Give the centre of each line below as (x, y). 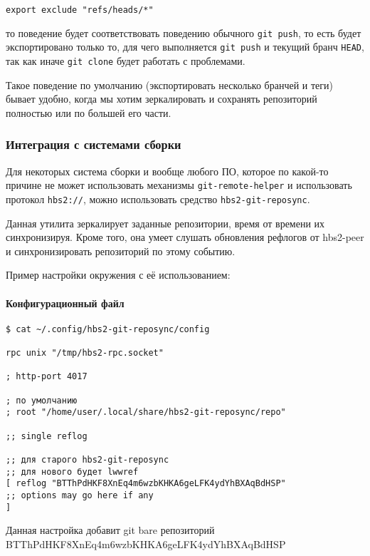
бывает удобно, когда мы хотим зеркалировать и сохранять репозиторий (162, 99)
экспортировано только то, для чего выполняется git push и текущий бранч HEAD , (185, 47)
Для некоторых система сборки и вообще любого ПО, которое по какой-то (167, 171)
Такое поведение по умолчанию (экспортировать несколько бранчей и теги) (169, 84)
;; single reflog (47, 436)
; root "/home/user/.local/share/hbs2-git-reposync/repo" (146, 412)
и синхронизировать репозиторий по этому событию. (121, 251)
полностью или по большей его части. (89, 112)
